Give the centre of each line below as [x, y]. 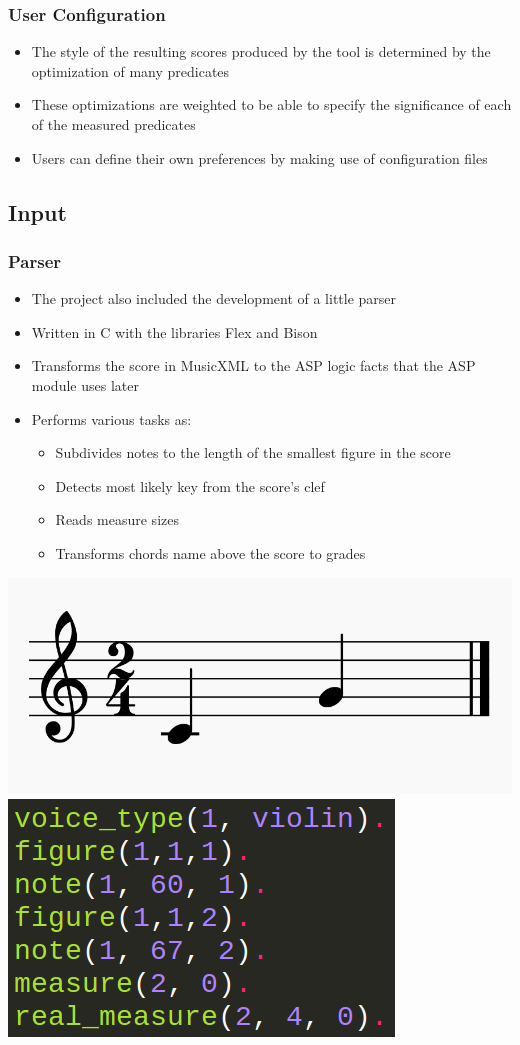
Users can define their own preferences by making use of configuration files [259, 157]
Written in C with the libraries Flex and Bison [174, 331]
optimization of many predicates [130, 70]
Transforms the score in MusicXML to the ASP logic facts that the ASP [253, 365]
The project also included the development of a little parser [214, 298]
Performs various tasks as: [111, 418]
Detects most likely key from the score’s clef [190, 485]
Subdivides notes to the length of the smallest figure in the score [253, 452]
